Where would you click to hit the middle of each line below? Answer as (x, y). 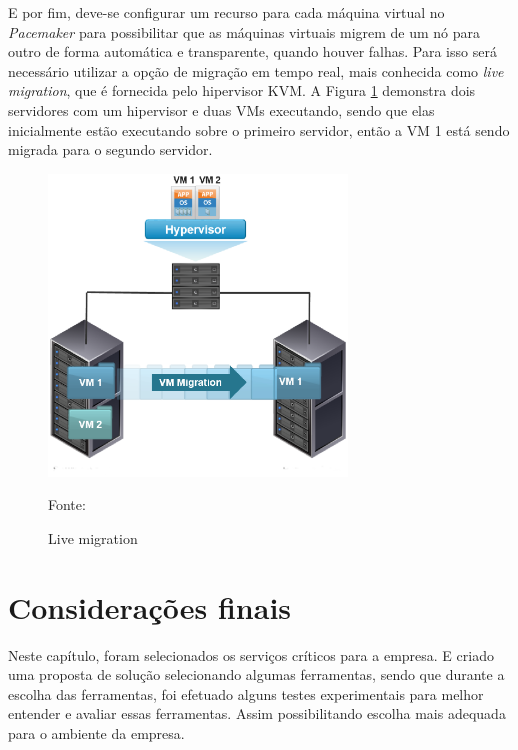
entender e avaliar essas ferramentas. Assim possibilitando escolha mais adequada (257, 713)
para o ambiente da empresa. (96, 733)
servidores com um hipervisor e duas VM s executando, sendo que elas (221, 109)
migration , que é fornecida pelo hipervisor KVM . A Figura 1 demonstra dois (242, 90)
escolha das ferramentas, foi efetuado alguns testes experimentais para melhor (246, 693)
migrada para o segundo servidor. (110, 149)
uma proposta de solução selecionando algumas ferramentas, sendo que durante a (256, 674)
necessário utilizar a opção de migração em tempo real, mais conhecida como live (256, 70)
